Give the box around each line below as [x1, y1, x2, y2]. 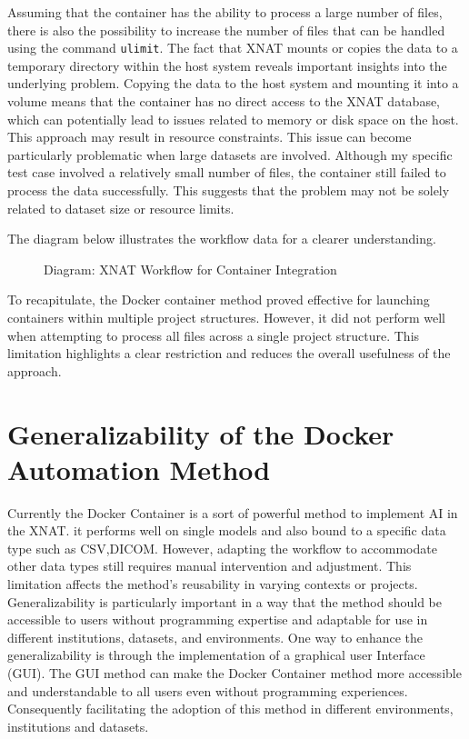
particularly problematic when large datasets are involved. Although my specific [7, 145, 453, 164]
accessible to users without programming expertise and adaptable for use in [7, 610, 428, 629]
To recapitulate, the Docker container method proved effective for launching [7, 290, 430, 309]
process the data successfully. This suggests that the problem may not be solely [7, 181, 450, 199]
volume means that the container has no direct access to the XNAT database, [7, 92, 441, 111]
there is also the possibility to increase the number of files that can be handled [7, 20, 445, 39]
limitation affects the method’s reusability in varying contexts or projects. [7, 574, 418, 594]
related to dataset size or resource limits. [7, 198, 234, 217]
